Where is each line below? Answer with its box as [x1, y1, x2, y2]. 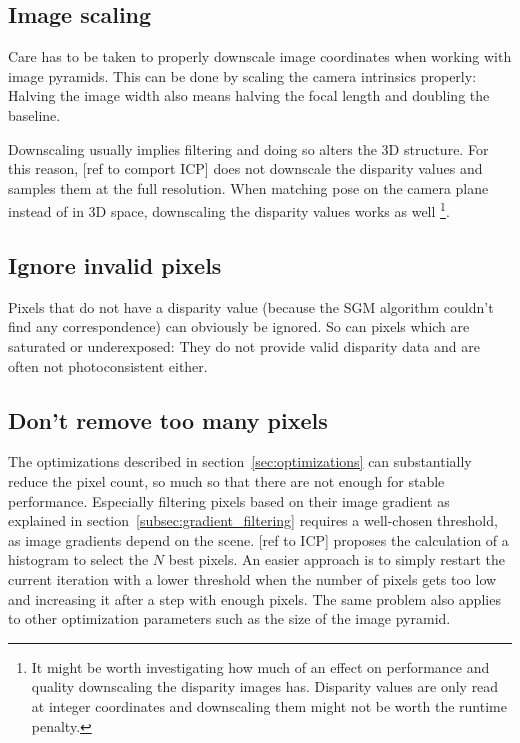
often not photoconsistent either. [8, 355, 208, 376]
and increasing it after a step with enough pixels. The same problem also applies [8, 588, 501, 609]
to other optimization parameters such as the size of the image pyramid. [8, 608, 451, 629]
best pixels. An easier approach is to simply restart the [168, 549, 505, 570]
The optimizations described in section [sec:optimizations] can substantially [8, 451, 472, 472]
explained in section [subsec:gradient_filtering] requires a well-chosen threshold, [8, 510, 498, 531]
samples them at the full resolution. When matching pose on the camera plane [8, 177, 489, 198]
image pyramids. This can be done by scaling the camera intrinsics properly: [8, 65, 477, 86]
